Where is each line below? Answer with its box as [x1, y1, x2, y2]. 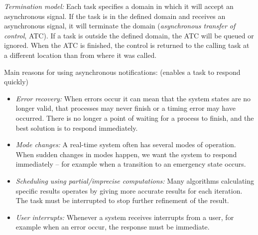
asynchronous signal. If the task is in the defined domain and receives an [4, 10, 226, 21]
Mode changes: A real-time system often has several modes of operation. [15, 139, 236, 150]
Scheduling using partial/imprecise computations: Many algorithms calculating [15, 175, 255, 186]
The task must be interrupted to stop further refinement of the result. [15, 195, 229, 206]
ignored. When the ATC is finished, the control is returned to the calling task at [4, 40, 250, 50]
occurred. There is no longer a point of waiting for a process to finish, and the [15, 112, 254, 123]
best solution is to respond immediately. [15, 122, 138, 133]
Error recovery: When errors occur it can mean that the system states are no [15, 93, 251, 103]
